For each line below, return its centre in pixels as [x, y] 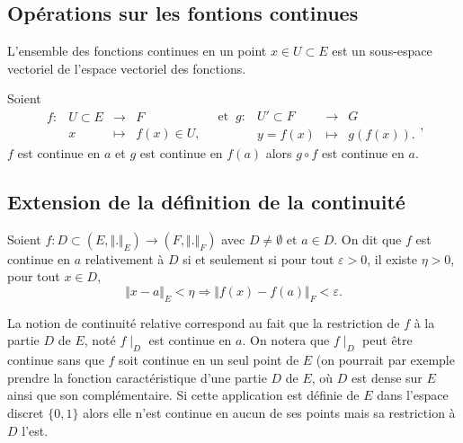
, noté [100, 340]
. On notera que [286, 340]
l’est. [35, 430]
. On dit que [368, 239]
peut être [387, 340]
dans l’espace [413, 395]
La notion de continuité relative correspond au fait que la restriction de [204, 322]
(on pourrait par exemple [385, 360]
